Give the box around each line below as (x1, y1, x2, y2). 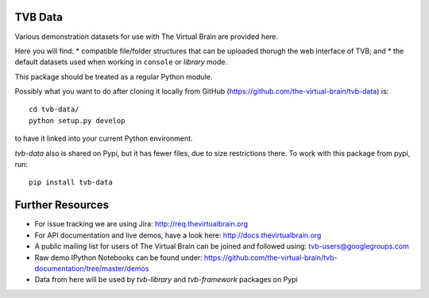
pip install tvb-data (29, 178, 113, 187)
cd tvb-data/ (29, 105, 79, 114)
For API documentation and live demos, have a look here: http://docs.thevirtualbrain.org (34, 230, 322, 240)
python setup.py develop (29, 116, 126, 125)
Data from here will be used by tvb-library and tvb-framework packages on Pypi (34, 275, 298, 284)
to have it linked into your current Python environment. (14, 134, 194, 143)
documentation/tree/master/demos (34, 263, 149, 273)
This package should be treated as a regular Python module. (14, 72, 213, 81)
